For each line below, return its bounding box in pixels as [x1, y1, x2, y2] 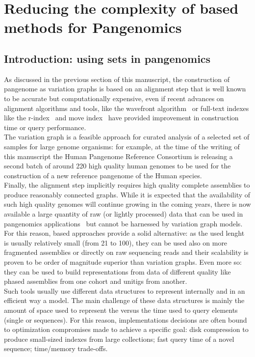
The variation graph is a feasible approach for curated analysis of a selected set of [4, 132, 250, 142]
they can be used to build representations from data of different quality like [4, 266, 231, 276]
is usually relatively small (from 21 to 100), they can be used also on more [4, 237, 228, 247]
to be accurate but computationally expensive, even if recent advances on [4, 93, 224, 103]
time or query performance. [4, 122, 86, 132]
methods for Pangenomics [4, 17, 182, 37]
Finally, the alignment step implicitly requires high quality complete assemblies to [4, 180, 250, 190]
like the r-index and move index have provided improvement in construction [4, 112, 239, 123]
